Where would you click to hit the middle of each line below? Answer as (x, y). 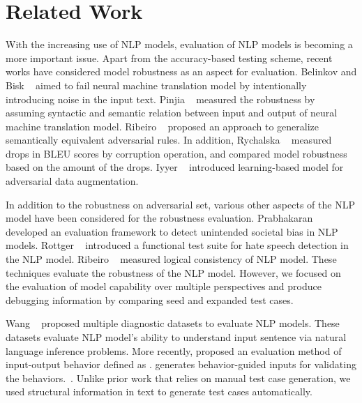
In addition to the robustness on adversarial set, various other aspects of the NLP (180, 204)
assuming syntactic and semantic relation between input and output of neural (172, 113)
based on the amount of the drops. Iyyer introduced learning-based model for (175, 167)
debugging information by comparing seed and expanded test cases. (150, 299)
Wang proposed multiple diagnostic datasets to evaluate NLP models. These (173, 323)
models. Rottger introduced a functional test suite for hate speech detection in (177, 245)
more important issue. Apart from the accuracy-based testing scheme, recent (169, 58)
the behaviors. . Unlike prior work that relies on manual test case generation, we (178, 378)
